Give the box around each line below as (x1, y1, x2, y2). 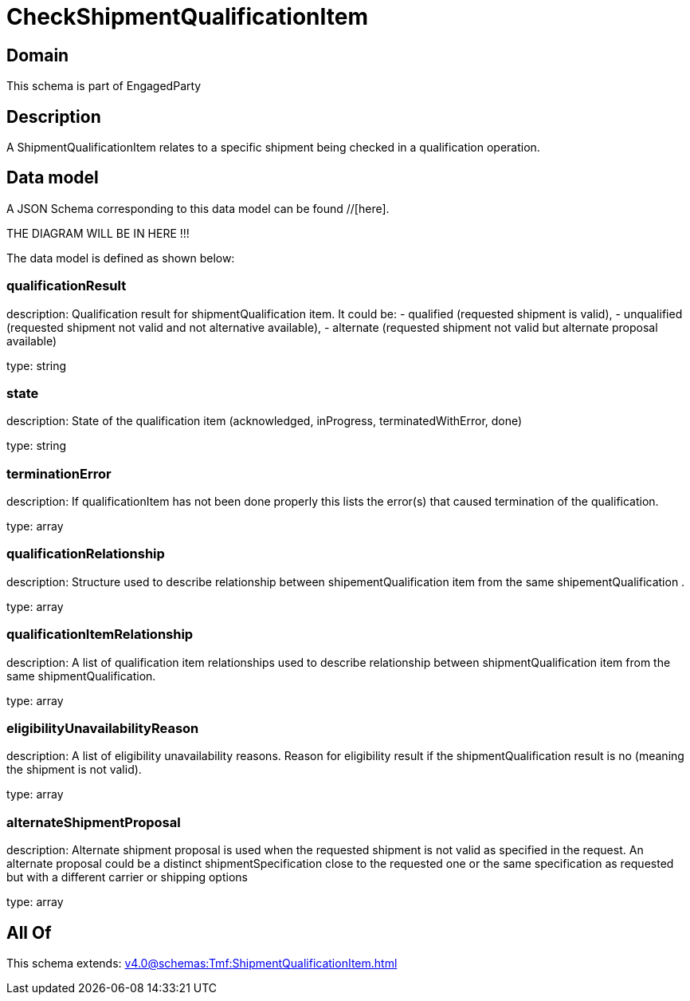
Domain (6, 45, 69, 65)
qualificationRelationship (6, 546, 165, 562)
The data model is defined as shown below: (6, 250, 235, 265)
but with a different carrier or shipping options (6, 870, 248, 885)
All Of (6, 922, 52, 943)
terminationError (6, 465, 112, 482)
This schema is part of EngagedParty (6, 79, 202, 93)
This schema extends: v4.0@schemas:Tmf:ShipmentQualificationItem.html (6, 956, 398, 970)
